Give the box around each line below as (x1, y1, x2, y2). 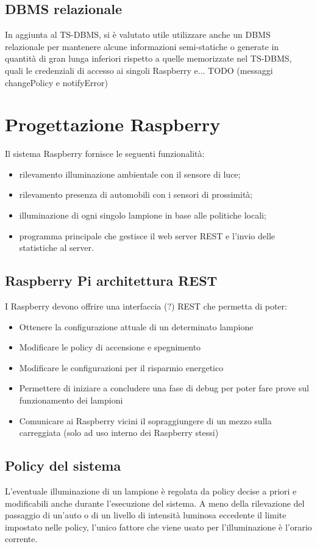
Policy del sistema (5, 456, 121, 475)
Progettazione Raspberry (5, 112, 221, 137)
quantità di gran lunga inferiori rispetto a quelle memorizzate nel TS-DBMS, (5, 52, 292, 65)
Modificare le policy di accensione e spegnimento (19, 341, 201, 353)
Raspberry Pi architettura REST (5, 271, 218, 290)
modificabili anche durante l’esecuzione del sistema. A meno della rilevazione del (5, 496, 305, 509)
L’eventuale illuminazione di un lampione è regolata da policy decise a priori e (5, 485, 297, 498)
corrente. (5, 532, 38, 545)
